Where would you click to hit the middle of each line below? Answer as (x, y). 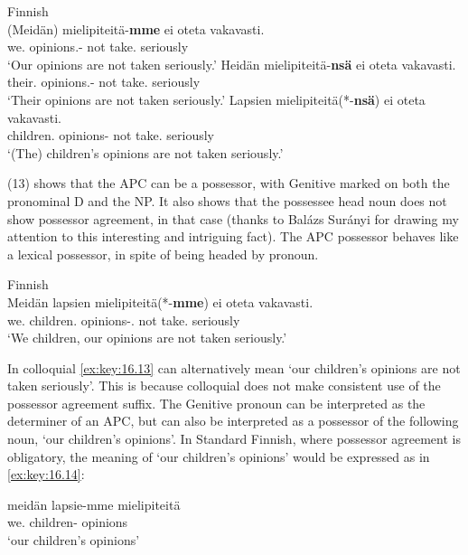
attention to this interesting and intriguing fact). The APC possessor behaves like (233, 236)
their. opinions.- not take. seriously (104, 82)
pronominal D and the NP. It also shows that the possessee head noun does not (227, 200)
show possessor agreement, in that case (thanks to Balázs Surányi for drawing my (233, 218)
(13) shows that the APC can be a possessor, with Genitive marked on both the (229, 183)
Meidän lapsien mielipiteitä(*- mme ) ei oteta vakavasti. (160, 301)
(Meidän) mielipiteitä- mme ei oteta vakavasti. (136, 28)
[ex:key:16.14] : (46, 474)
